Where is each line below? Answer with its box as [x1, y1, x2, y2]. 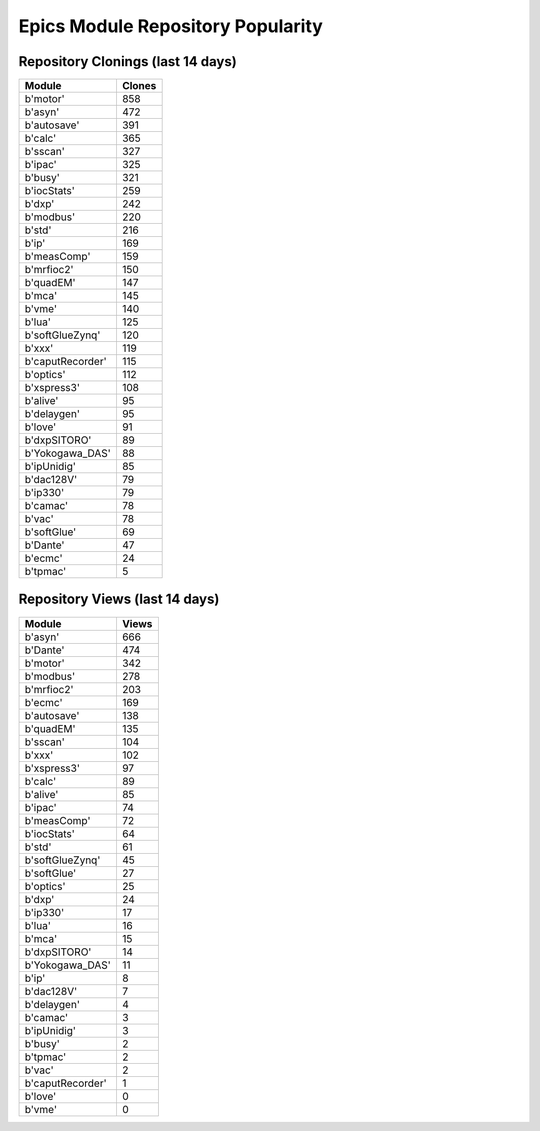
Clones [121, 79, 157, 93]
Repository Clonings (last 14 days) [18, 53, 237, 70]
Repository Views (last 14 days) [18, 591, 220, 608]
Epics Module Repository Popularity [18, 15, 324, 37]
